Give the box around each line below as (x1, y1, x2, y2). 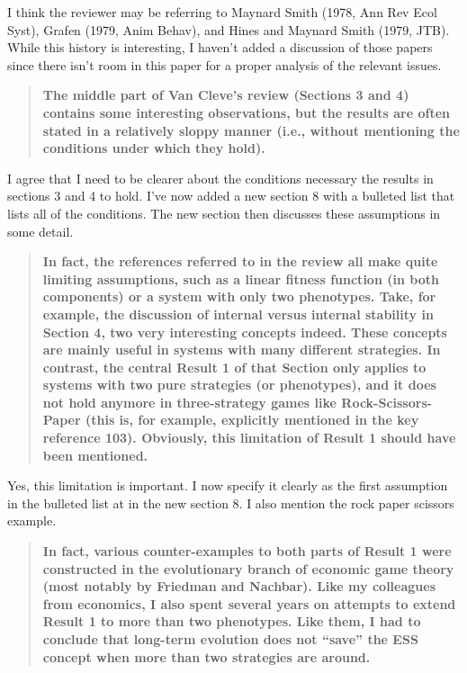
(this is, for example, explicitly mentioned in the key (85, 410, 419, 429)
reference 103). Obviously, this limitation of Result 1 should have (42, 428, 456, 447)
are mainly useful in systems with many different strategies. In (42, 340, 441, 359)
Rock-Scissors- (341, 392, 433, 411)
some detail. (7, 221, 74, 240)
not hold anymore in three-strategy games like (42, 392, 337, 411)
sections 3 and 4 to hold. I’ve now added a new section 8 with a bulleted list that (7, 186, 455, 205)
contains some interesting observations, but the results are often (42, 103, 450, 121)
